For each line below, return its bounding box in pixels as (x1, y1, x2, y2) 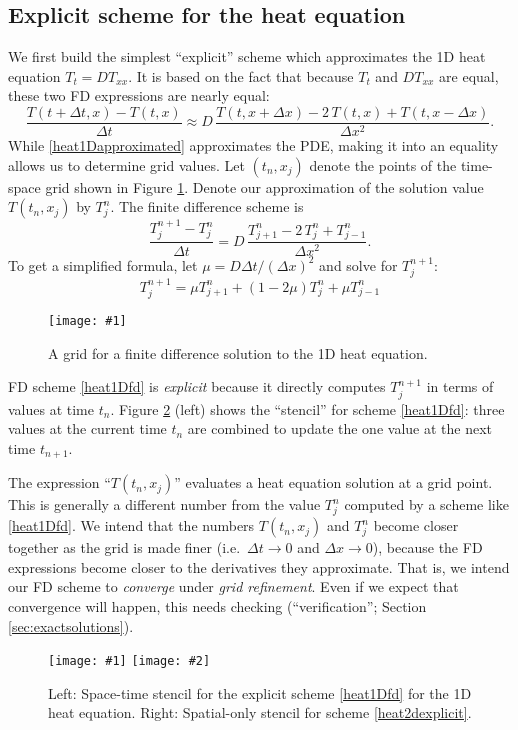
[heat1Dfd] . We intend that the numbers (8, 515, 255, 536)
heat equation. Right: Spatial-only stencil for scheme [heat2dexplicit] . (48, 702, 472, 723)
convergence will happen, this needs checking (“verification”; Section (8, 595, 427, 616)
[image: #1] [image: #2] (48, 654, 211, 669)
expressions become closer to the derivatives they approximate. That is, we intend (8, 556, 510, 577)
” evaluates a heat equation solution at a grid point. (174, 472, 493, 493)
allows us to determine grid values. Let (8, 154, 245, 175)
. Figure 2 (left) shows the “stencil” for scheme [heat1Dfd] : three (110, 398, 505, 419)
